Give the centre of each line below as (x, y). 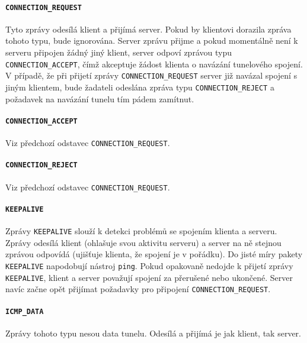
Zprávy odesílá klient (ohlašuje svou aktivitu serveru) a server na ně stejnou (143, 242)
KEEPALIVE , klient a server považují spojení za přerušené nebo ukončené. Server (149, 277)
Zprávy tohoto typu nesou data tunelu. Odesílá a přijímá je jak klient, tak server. (153, 333)
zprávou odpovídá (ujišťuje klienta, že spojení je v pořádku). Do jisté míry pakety (154, 254)
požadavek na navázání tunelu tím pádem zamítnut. (100, 98)
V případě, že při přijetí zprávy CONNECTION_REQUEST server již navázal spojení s (151, 75)
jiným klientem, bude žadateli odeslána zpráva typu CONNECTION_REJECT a (140, 87)
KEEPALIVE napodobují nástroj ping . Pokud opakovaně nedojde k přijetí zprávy (149, 265)
